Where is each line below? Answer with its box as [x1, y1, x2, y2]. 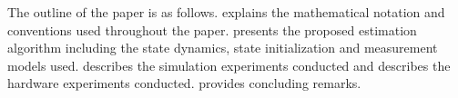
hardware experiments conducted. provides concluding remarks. [7, 73, 361, 93]
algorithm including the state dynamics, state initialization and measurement [7, 38, 438, 57]
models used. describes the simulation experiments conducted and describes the [7, 55, 451, 74]
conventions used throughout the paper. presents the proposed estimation [7, 20, 417, 39]
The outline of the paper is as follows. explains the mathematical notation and [7, 3, 445, 21]
